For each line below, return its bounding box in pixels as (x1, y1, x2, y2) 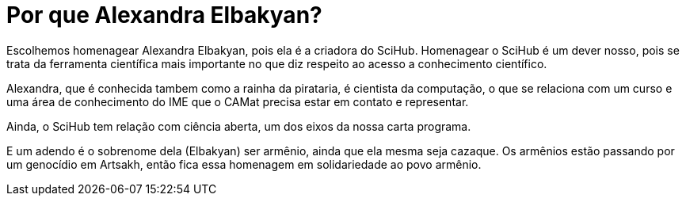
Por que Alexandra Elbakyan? (6, 2, 322, 29)
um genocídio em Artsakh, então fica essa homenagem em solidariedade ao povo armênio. (6, 157, 482, 171)
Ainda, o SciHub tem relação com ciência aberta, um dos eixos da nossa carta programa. (6, 119, 471, 133)
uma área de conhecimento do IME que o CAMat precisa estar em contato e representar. (6, 94, 469, 109)
